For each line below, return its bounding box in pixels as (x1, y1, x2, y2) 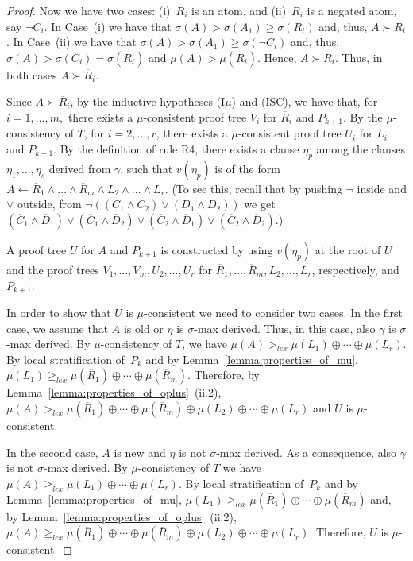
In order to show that (6, 304, 111, 321)
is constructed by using (160, 242, 273, 257)
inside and (357, 180, 407, 196)
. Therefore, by (187, 366, 260, 383)
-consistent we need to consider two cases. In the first (144, 304, 403, 321)
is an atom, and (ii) (191, 2, 287, 18)
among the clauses (316, 141, 405, 157)
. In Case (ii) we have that (6, 33, 137, 50)
